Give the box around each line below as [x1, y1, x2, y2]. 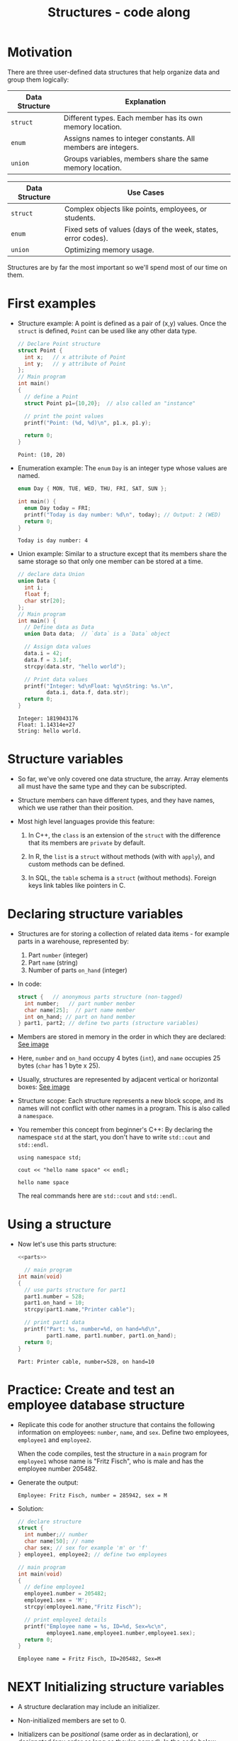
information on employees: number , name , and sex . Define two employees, [17, 1428, 229, 1436]
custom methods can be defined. [28, 859, 125, 868]
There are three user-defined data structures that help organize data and [7, 67, 220, 76]
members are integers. [63, 142, 140, 152]
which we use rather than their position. [17, 803, 134, 812]
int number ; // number [24, 1531, 89, 1539]
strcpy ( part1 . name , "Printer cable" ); [24, 1306, 136, 1313]
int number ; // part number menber [24, 999, 136, 1007]
